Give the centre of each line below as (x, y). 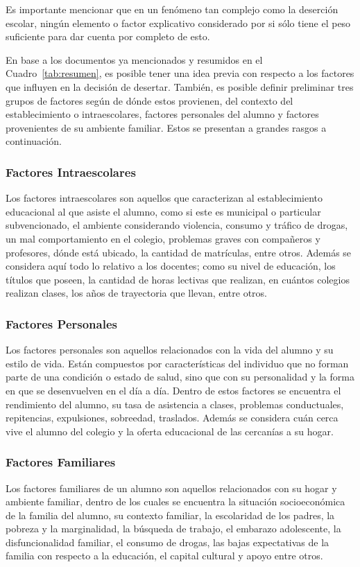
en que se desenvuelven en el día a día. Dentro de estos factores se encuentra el (173, 390)
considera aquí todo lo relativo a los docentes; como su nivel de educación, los (171, 266)
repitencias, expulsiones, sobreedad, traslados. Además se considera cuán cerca (172, 418)
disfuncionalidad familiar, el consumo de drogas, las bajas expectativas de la (168, 542)
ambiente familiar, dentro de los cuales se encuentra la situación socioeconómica (175, 501)
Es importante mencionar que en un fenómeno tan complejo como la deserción (172, 9)
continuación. (34, 141)
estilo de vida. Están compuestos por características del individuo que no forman (177, 363)
